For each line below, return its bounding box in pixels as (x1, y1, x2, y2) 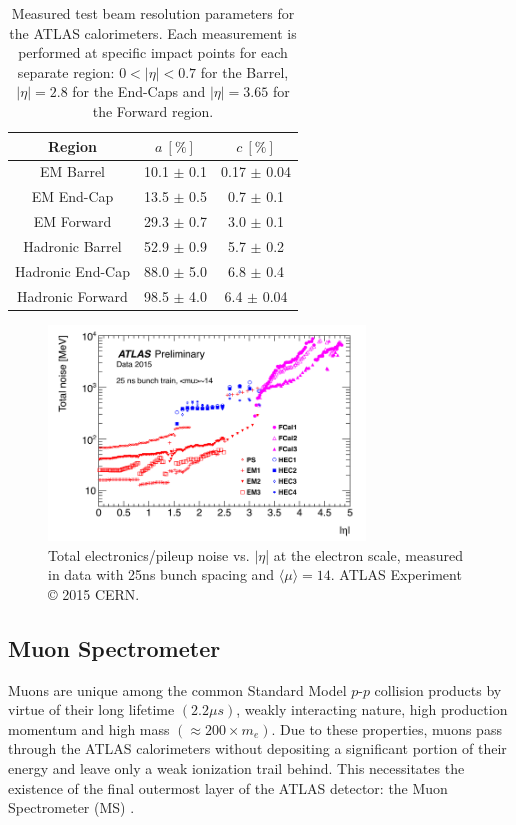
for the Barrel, (200, 61, 289, 82)
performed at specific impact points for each (18, 42, 288, 63)
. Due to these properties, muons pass (271, 718, 502, 739)
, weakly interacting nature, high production (236, 699, 508, 720)
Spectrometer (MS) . (8, 797, 135, 818)
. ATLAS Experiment (330, 564, 462, 585)
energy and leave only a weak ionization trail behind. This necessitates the (8, 758, 465, 779)
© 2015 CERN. (48, 583, 140, 604)
